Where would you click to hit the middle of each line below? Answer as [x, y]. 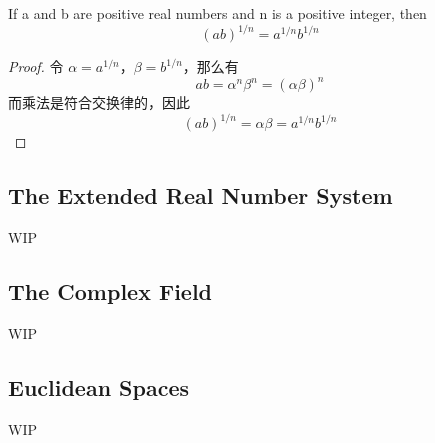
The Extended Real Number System [200, 195]
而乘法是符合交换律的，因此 [99, 102]
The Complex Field [110, 291]
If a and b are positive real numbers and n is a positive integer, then [217, 13]
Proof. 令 [36, 66]
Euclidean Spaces [99, 386]
